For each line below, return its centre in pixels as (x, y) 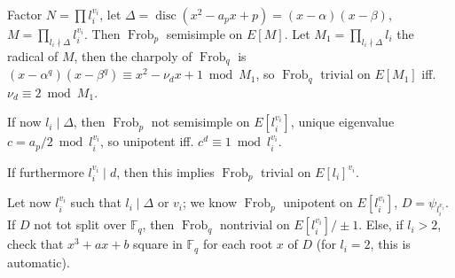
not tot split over (80, 224)
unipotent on (318, 202)
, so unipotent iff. (147, 141)
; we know (210, 202)
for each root (238, 244)
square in (158, 244)
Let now (29, 202)
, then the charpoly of (133, 55)
